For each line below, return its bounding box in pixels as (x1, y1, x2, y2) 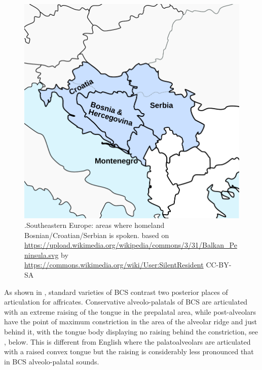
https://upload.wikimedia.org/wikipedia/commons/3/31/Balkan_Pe (24, 240, 237, 250)
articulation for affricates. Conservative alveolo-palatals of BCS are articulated (4, 296, 248, 307)
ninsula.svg (24, 249, 59, 260)
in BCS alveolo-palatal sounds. (4, 356, 99, 366)
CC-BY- (206, 259, 232, 270)
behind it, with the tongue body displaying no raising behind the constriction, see (4, 326, 258, 337)
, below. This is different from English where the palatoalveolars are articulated (4, 336, 251, 347)
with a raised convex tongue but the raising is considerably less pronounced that (4, 346, 254, 357)
